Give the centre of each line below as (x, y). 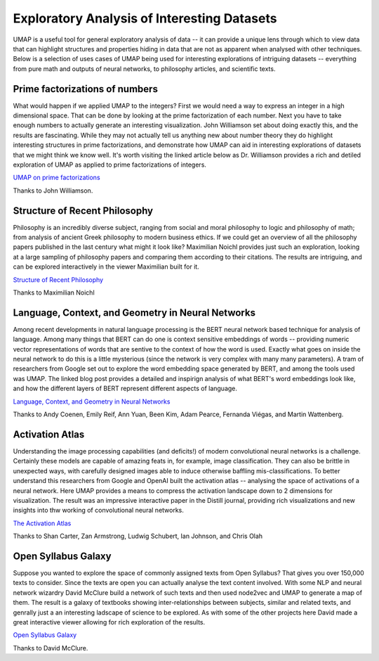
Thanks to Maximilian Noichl (54, 293)
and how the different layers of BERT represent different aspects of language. (125, 389)
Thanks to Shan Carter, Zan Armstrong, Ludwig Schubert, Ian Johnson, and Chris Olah (138, 536)
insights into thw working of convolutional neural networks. (98, 511)
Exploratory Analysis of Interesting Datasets (145, 18)
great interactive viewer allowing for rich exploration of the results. (109, 622)
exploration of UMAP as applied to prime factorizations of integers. (110, 165)
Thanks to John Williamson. (53, 191)
